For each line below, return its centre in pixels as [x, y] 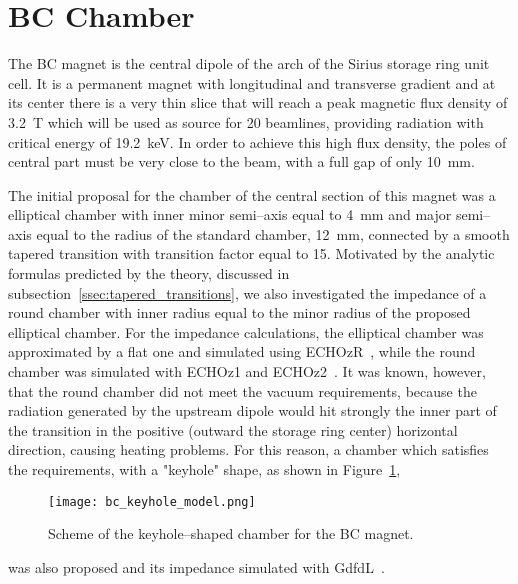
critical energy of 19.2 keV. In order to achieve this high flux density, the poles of [257, 141]
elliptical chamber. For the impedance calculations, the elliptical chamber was [246, 331]
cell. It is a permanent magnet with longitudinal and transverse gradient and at [252, 82]
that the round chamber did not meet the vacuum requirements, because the [242, 390]
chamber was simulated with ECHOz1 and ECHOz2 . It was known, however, [247, 371]
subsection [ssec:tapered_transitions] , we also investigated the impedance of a [247, 292]
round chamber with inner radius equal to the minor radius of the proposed [239, 312]
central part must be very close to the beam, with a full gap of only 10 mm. [241, 161]
